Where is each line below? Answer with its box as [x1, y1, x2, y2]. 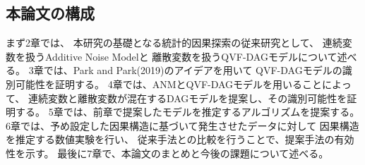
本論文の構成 [6, 2, 95, 24]
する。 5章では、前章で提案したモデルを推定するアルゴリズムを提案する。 [15, 104, 360, 119]
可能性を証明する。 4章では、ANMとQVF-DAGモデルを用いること [15, 76, 323, 91]
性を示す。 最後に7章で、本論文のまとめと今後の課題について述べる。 [6, 145, 329, 160]
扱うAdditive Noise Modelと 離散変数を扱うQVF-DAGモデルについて [25, 49, 337, 63]
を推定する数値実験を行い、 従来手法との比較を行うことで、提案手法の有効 [6, 132, 354, 147]
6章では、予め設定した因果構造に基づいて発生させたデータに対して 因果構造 [6, 118, 359, 133]
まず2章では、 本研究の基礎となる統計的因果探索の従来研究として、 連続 [6, 35, 342, 50]
